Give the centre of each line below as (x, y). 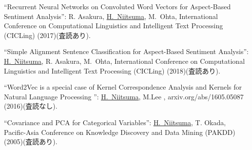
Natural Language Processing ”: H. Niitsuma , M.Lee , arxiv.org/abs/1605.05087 (124, 96)
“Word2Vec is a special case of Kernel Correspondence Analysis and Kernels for (123, 87)
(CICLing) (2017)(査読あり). (47, 35)
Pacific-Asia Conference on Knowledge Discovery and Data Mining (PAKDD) (120, 132)
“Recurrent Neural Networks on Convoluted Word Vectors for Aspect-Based (117, 6)
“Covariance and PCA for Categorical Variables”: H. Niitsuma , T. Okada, (115, 122)
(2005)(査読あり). (31, 141)
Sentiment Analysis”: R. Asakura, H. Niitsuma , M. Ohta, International (111, 16)
